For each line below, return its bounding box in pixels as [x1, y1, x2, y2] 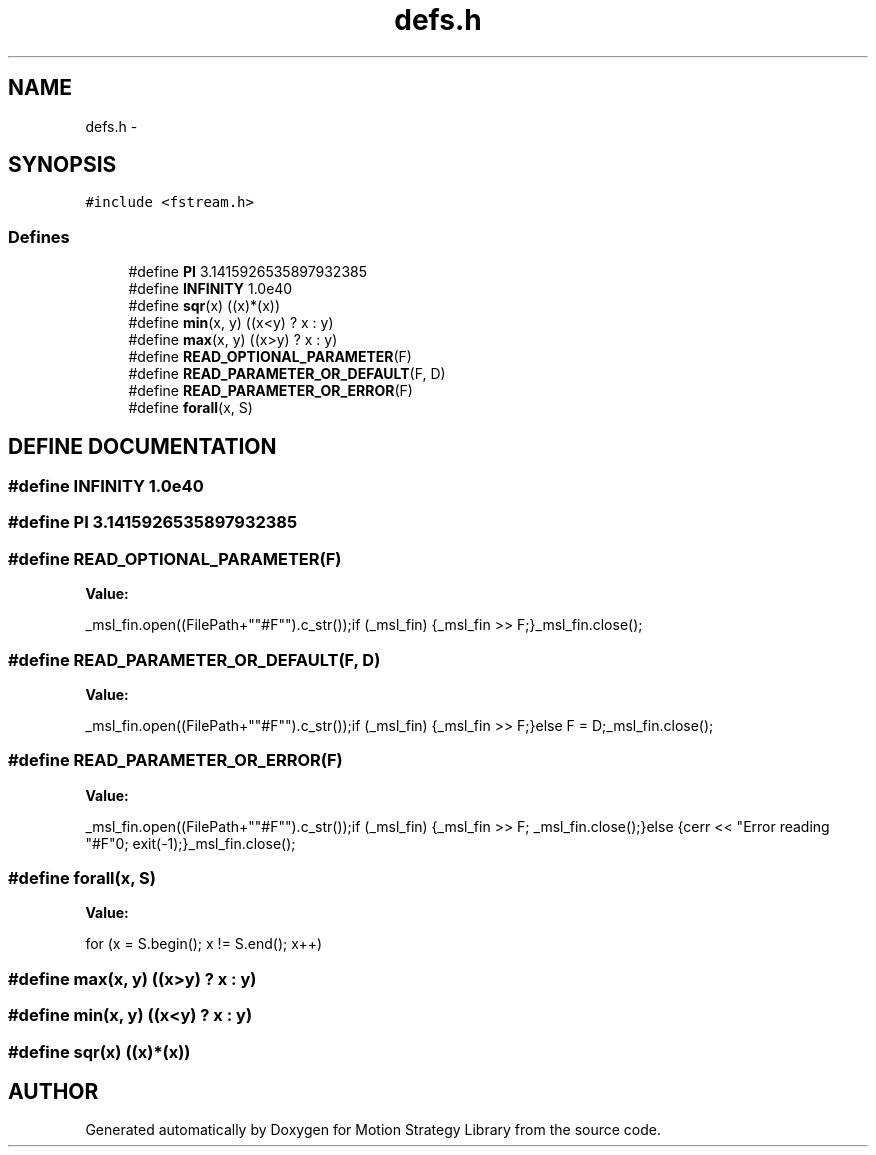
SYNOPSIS [8, 152, 117, 178]
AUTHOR [8, 1078, 99, 1104]
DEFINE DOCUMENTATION [8, 433, 277, 459]
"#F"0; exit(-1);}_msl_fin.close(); [85, 834, 296, 852]
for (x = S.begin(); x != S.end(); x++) [85, 935, 323, 953]
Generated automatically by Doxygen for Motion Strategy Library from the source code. [85, 1121, 662, 1139]
